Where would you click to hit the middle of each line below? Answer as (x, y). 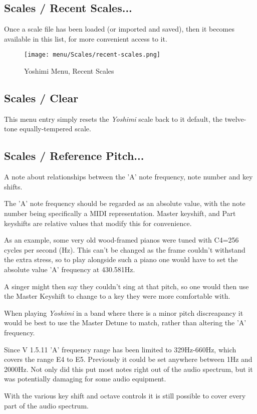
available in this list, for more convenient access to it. (86, 38)
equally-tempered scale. (55, 129)
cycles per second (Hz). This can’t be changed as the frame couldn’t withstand (125, 249)
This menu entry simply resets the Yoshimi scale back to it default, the (113, 119)
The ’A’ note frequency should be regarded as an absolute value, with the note (125, 203)
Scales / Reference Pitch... (74, 156)
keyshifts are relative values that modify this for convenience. (98, 223)
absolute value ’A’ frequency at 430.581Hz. (70, 269)
